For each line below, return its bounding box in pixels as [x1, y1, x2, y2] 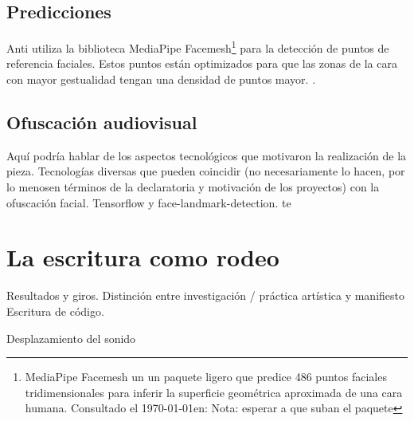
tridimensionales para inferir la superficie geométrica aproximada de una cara [25, 384, 403, 400]
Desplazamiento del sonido [6, 329, 136, 346]
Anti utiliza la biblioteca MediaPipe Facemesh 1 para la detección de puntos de [6, 37, 389, 56]
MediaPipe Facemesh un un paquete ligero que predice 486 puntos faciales [25, 368, 387, 385]
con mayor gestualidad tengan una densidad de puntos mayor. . [6, 71, 316, 88]
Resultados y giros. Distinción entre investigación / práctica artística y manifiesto [6, 287, 405, 304]
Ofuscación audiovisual [6, 110, 197, 135]
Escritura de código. [6, 302, 104, 319]
